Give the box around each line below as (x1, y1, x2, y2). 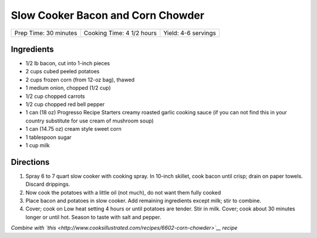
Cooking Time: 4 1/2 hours (83, 29, 157, 37)
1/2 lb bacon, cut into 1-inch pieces (25, 60, 110, 67)
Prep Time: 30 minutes (14, 29, 77, 37)
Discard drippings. (25, 181, 70, 188)
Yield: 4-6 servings (163, 29, 217, 37)
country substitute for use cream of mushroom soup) (25, 117, 154, 124)
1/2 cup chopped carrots (25, 93, 85, 100)
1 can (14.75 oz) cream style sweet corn (25, 125, 122, 132)
